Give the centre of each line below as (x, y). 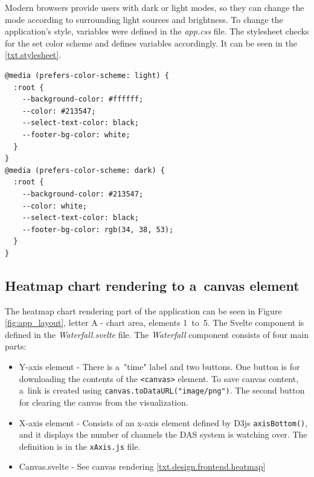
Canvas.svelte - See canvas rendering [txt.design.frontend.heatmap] (142, 466)
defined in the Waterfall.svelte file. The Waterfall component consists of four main (157, 334)
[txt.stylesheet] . (33, 55)
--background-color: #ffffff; (83, 99)
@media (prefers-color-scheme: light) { (87, 75)
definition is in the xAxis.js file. (80, 446)
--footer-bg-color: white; (76, 135)
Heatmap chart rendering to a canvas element (152, 285)
